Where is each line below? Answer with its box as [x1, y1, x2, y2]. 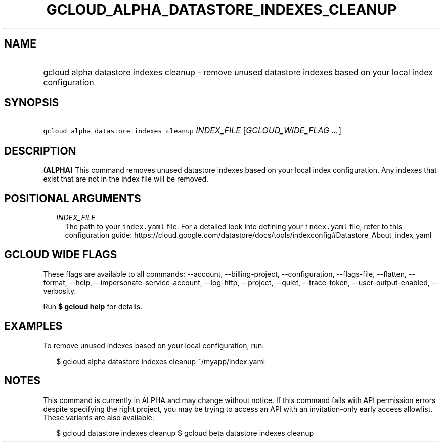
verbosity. [43, 286, 76, 295]
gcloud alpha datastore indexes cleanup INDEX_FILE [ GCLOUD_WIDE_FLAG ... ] [43, 125, 342, 136]
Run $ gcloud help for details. [43, 302, 143, 311]
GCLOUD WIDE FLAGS [4, 248, 117, 261]
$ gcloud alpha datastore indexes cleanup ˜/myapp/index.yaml [56, 356, 265, 366]
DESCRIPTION [4, 144, 76, 157]
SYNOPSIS [4, 96, 59, 109]
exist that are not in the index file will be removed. [43, 174, 209, 184]
